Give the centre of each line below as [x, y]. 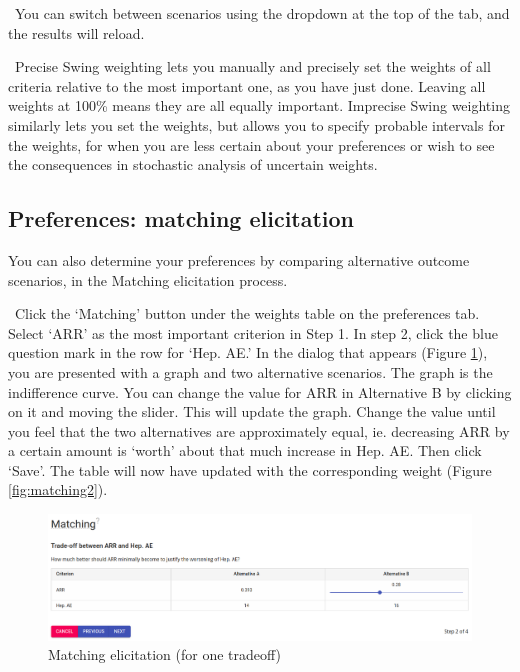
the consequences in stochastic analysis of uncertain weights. [193, 164]
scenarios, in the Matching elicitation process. [148, 279]
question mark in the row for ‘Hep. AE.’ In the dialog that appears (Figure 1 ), [248, 352]
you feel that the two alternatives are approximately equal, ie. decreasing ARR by [259, 430]
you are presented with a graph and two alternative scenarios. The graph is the [250, 371]
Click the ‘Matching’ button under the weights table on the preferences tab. [247, 313]
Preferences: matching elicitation [181, 218]
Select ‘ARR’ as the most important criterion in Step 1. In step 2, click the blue [253, 332]
